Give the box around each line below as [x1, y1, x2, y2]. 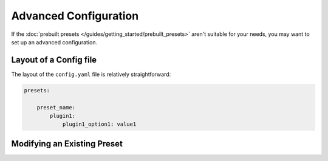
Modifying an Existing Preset [11, 139, 123, 149]
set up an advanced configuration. [11, 38, 97, 46]
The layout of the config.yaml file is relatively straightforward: [11, 70, 171, 78]
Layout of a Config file [11, 55, 97, 65]
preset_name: [36, 104, 76, 111]
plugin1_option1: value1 [62, 121, 137, 128]
